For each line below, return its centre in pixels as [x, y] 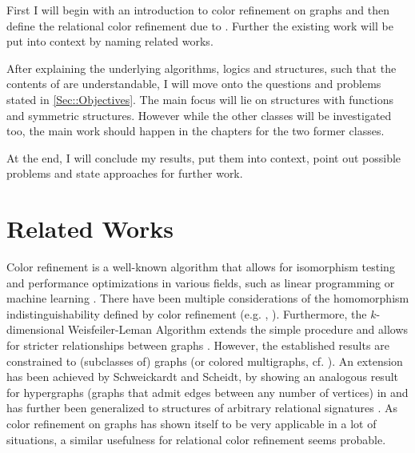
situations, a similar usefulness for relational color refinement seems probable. [196, 439]
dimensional [36, 329]
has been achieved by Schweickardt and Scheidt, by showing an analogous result [202, 377]
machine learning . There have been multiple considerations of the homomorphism [208, 298]
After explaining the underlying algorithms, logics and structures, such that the [202, 68]
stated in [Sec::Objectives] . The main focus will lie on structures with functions [200, 99]
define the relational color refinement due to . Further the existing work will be [200, 25]
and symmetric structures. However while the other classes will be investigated [199, 115]
